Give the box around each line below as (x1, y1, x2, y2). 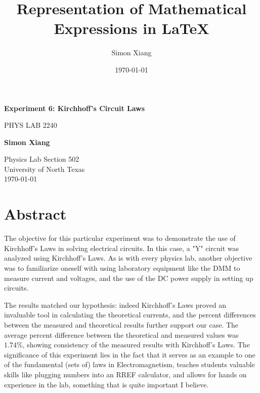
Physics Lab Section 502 (4, 154, 79, 164)
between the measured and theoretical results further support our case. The (4, 319, 239, 330)
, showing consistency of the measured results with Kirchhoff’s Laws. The (22, 339, 250, 350)
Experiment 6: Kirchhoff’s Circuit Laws (4, 102, 145, 113)
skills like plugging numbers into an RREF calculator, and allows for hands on (4, 369, 247, 379)
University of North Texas (4, 163, 85, 174)
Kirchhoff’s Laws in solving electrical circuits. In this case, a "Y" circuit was (4, 242, 239, 253)
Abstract (4, 203, 67, 224)
